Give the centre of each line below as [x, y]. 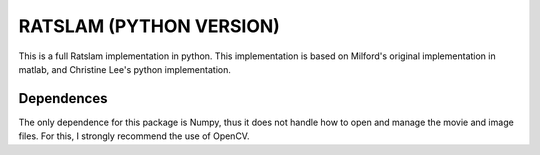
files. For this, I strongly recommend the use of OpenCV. [134, 136]
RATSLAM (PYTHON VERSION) [149, 26]
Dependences [63, 98]
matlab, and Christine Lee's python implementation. [125, 69]
